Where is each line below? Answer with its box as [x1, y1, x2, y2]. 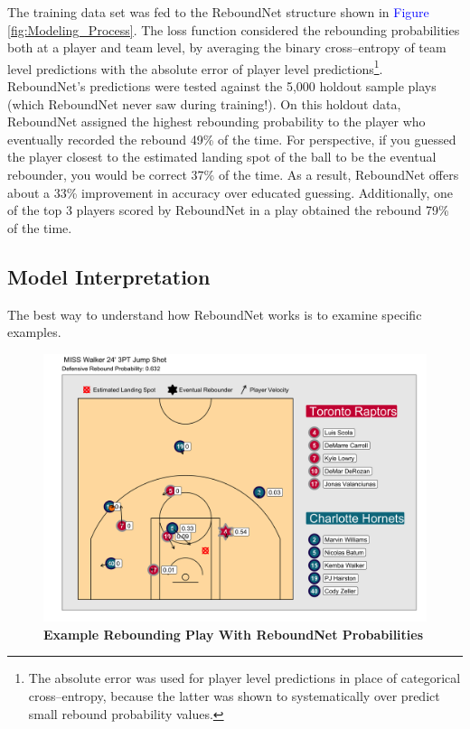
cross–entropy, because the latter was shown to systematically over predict [28, 687, 440, 706]
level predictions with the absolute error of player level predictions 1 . [7, 56, 383, 78]
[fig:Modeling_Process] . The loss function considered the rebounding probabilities [7, 20, 460, 39]
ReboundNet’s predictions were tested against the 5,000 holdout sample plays [7, 77, 437, 96]
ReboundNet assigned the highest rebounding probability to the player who [7, 112, 426, 131]
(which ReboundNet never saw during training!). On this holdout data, [7, 94, 401, 113]
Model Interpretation [7, 262, 211, 290]
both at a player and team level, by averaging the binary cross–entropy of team [7, 38, 446, 57]
